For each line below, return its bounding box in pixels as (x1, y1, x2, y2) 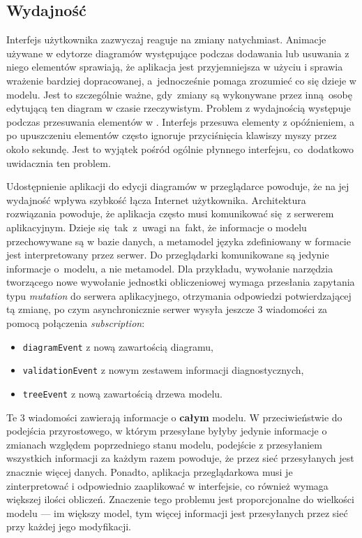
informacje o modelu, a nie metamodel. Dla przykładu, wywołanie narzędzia (6, 261, 333, 275)
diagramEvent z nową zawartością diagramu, (22, 339, 213, 354)
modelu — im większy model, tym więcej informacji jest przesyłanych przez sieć (6, 505, 348, 520)
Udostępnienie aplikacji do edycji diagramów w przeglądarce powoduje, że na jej (6, 179, 349, 194)
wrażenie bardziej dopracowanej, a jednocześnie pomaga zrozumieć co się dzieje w (6, 73, 356, 87)
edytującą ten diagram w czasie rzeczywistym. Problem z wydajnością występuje (6, 101, 351, 115)
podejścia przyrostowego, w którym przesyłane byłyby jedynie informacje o (6, 423, 327, 438)
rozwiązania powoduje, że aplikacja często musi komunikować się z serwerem (6, 206, 334, 221)
